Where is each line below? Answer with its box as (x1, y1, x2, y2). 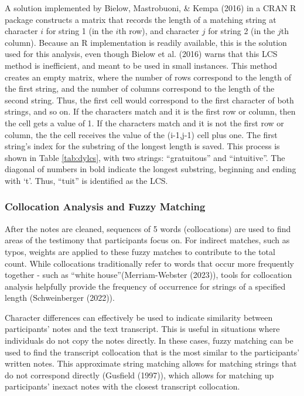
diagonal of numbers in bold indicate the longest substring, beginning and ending (5, 163, 296, 175)
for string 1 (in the (46, 25, 113, 37)
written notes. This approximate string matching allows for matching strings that (5, 357, 297, 370)
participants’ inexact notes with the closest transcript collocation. (5, 380, 240, 392)
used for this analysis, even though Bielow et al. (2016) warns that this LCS (5, 48, 278, 60)
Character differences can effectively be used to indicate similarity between (5, 311, 273, 323)
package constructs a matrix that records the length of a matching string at (5, 13, 276, 25)
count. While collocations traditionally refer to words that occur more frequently (5, 257, 294, 269)
